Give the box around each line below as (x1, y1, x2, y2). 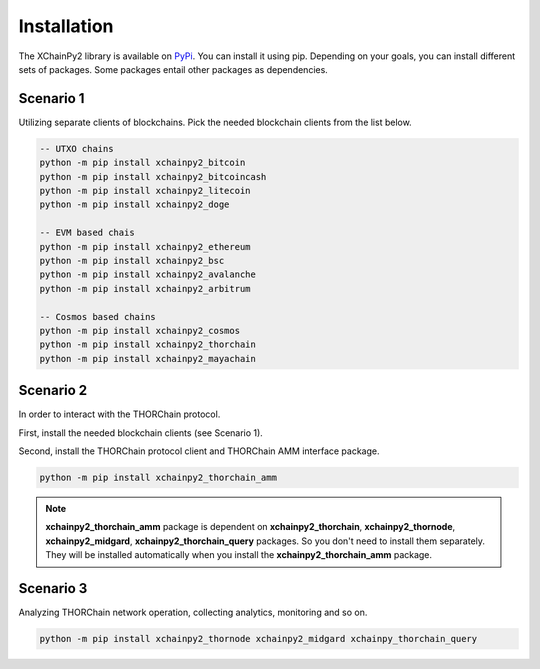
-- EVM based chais (39, 227, 135, 239)
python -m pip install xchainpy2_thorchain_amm (39, 471, 277, 483)
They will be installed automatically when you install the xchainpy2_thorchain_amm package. (45, 549, 433, 561)
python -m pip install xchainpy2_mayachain (39, 353, 257, 364)
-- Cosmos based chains (39, 311, 157, 322)
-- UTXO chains (39, 143, 114, 154)
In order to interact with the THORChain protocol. (18, 408, 221, 420)
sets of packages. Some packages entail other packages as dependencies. (18, 63, 329, 75)
